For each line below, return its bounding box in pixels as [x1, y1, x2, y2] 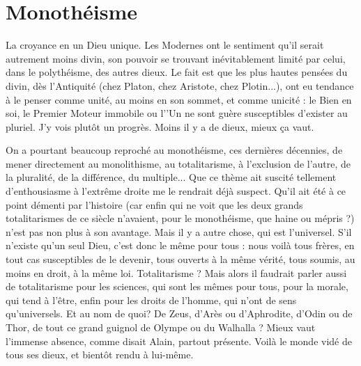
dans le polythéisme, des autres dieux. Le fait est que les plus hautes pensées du [6, 65, 348, 79]
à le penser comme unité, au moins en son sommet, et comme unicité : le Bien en [6, 92, 352, 106]
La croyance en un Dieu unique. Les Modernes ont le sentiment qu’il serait [6, 38, 324, 52]
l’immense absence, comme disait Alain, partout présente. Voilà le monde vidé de [6, 333, 352, 348]
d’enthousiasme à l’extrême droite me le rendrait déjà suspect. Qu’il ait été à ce [6, 184, 346, 198]
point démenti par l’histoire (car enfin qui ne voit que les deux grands [6, 197, 303, 212]
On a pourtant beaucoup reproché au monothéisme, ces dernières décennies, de [6, 143, 343, 157]
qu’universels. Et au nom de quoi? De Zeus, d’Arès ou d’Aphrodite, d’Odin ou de [6, 306, 353, 321]
